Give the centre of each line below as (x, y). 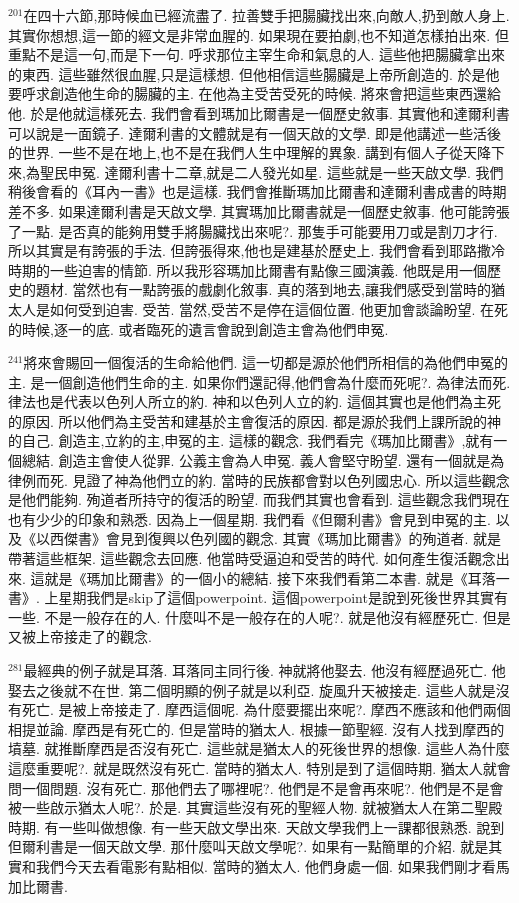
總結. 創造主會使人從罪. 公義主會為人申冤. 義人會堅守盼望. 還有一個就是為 (263, 460)
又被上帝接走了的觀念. (80, 636)
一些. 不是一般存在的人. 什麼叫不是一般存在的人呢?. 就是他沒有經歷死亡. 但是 (259, 616)
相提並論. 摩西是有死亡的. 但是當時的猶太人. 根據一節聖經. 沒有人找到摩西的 (256, 728)
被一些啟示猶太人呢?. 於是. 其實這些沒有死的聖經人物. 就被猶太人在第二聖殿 (255, 807)
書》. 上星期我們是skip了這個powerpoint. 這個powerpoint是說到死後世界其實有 (258, 597)
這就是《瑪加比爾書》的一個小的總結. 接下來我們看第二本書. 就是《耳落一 (270, 577)
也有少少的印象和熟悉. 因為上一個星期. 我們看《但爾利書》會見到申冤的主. (249, 518)
